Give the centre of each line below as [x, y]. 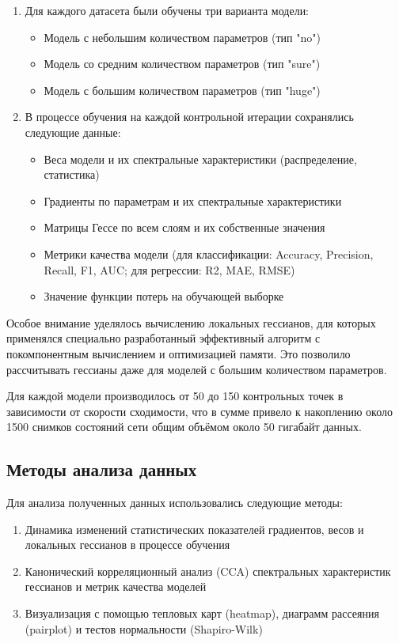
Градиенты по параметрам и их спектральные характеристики [193, 200]
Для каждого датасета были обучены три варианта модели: [167, 10]
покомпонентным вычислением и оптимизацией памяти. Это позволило [179, 353]
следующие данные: [73, 132]
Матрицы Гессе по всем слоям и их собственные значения [184, 227]
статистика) [72, 174]
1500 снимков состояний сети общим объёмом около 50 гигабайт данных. [184, 427]
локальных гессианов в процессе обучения [127, 545]
